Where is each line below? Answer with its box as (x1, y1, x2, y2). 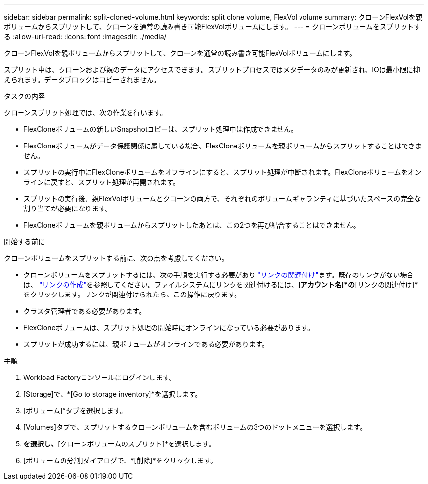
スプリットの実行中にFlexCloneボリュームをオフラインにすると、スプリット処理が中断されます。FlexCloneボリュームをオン (23, 168, 422, 176)
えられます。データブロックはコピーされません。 (4, 75, 161, 84)
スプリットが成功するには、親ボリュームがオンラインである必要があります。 (23, 340, 269, 348)
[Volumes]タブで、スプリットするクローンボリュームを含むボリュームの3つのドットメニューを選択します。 (23, 423, 367, 431)
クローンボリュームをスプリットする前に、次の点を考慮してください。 (4, 254, 229, 262)
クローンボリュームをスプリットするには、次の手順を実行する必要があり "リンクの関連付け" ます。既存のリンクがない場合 (23, 271, 414, 279)
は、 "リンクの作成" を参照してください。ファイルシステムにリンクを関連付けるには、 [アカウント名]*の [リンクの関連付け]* (23, 280, 418, 289)
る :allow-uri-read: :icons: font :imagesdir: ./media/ (4, 32, 167, 41)
